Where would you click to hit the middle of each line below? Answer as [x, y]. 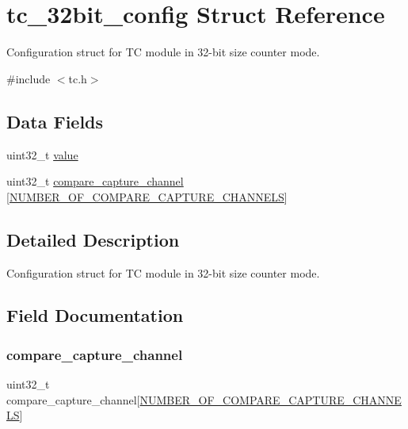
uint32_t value [42, 154]
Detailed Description [93, 239]
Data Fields [55, 121]
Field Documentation [95, 315]
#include [29, 78]
